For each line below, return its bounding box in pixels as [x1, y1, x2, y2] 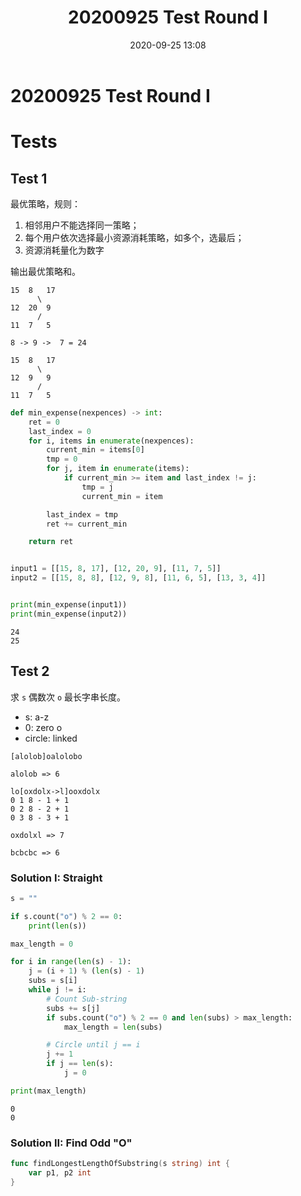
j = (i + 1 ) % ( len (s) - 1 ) [28, 966, 145, 976]
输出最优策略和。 [10, 265, 81, 277]
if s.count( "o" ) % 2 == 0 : [10, 911, 123, 921]
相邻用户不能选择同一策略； [24, 219, 140, 231]
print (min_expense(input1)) [10, 600, 128, 610]
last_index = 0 [28, 426, 92, 436]
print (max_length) [10, 1086, 87, 1096]
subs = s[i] [28, 976, 78, 986]
